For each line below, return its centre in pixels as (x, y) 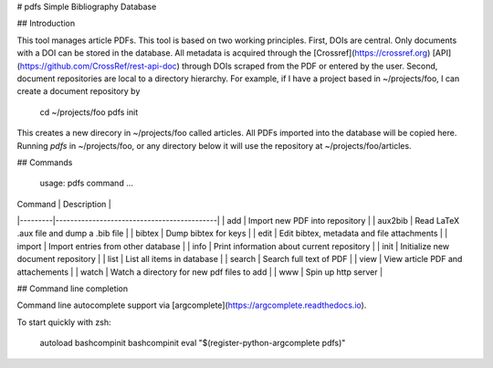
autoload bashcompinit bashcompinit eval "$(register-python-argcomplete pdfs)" (193, 343)
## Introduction (46, 24)
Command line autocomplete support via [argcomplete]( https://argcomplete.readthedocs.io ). (192, 305)
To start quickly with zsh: (64, 322)
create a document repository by (79, 91)
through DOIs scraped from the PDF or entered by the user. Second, (309, 66)
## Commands (45, 162)
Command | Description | (64, 204)
